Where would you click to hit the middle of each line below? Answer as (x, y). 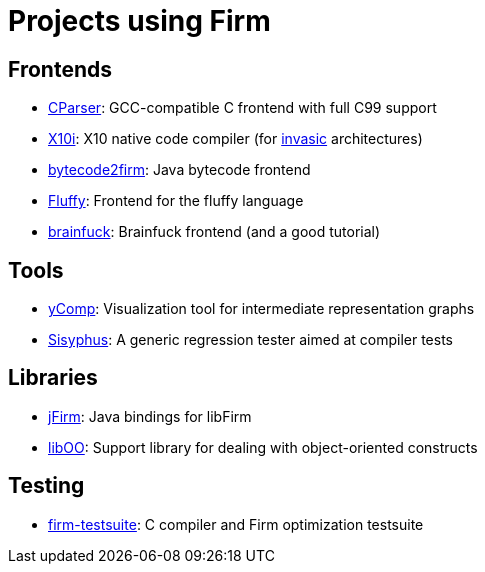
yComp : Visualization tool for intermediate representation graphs (261, 309)
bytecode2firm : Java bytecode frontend (179, 170)
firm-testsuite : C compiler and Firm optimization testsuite (236, 524)
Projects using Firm (139, 21)
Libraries (53, 378)
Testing (46, 486)
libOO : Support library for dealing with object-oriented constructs (263, 447)
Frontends (60, 69)
